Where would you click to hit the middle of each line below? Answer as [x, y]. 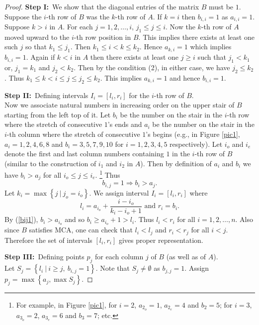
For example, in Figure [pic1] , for [67, 304]
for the [139, 95]
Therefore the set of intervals [48, 240]
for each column [119, 257]
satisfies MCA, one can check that [81, 230]
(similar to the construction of [50, 163]
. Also [244, 219]
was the [98, 16]
